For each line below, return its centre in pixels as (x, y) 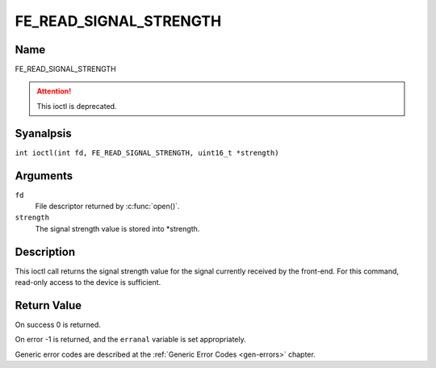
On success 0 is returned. (58, 325)
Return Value (48, 305)
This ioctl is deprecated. (77, 106)
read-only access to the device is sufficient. (88, 282)
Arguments (44, 176)
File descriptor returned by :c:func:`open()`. (107, 207)
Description (45, 251)
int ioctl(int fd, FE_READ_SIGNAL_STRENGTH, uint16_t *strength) (147, 153)
